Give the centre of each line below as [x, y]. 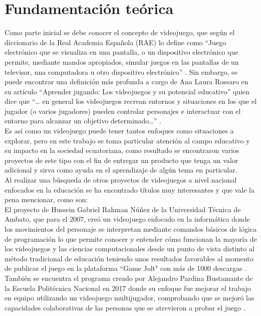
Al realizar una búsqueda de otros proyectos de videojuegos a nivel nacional [121, 180]
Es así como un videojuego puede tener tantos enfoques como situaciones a [119, 131]
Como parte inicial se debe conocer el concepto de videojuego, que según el [120, 32]
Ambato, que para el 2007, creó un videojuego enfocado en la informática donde [127, 219]
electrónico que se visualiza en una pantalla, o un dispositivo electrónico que [121, 52]
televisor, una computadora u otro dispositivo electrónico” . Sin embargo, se [121, 71]
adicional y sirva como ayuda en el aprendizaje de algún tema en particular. [121, 170]
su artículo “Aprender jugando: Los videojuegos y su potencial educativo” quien [127, 91]
